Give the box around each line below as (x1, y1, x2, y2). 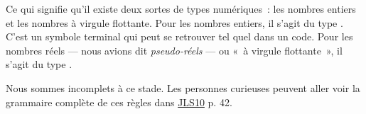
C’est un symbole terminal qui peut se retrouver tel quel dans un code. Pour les (6, 29, 353, 44)
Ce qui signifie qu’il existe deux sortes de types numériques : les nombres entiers (6, 1, 356, 16)
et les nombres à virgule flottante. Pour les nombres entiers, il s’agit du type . (6, 15, 343, 30)
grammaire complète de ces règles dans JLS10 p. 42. (6, 94, 232, 109)
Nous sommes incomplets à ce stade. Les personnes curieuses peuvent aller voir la (6, 80, 360, 95)
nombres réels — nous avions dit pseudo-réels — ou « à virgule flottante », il (6, 42, 343, 57)
